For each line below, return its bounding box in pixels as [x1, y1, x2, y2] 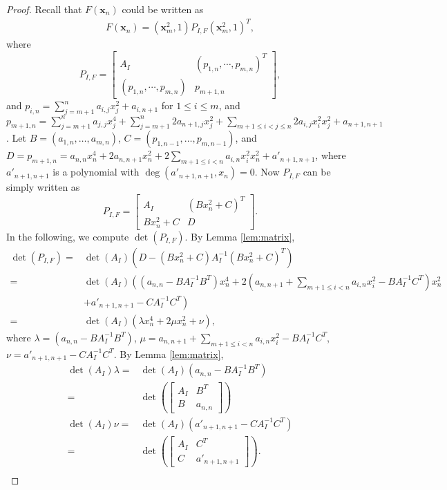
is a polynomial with [53, 164, 140, 179]
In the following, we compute [6, 229, 129, 243]
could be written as [122, 2, 204, 16]
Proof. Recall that [6, 2, 82, 16]
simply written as [6, 180, 80, 194]
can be [303, 164, 331, 179]
